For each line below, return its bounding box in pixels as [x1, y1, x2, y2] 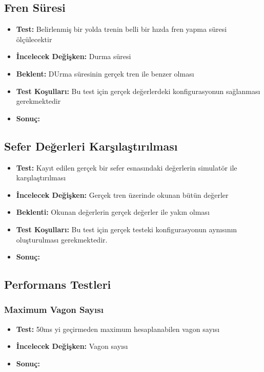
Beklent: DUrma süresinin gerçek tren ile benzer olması [16, 68, 194, 79]
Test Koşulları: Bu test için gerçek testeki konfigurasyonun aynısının [16, 224, 237, 234]
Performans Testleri [4, 276, 111, 292]
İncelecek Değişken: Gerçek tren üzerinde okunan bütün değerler [16, 189, 229, 200]
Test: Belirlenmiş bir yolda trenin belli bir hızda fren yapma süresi [16, 24, 227, 34]
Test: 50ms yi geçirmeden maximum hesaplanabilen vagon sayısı [16, 323, 220, 334]
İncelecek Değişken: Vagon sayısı [16, 341, 128, 351]
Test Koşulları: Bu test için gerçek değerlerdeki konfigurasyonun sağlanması [16, 85, 260, 96]
